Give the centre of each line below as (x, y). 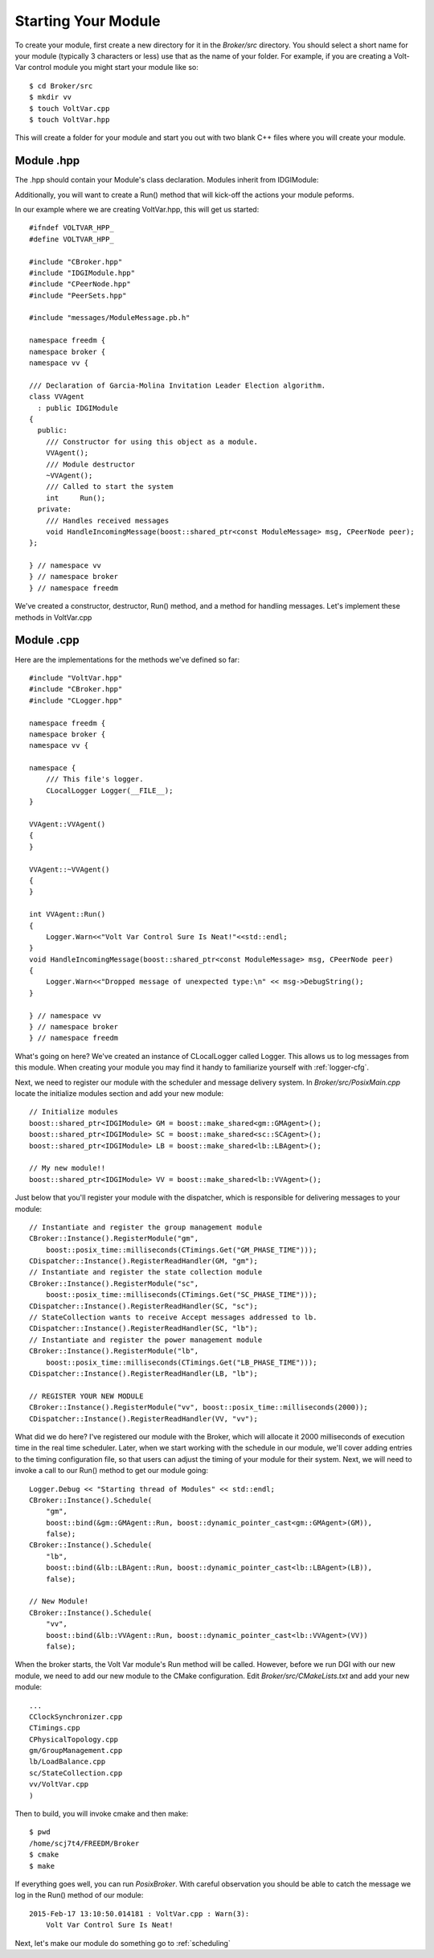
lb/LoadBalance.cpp (68, 1762)
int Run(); (76, 498)
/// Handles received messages (107, 520)
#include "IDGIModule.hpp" (82, 273)
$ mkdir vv (51, 97)
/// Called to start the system (109, 487)
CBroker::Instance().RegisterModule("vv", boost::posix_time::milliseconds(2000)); (199, 1408)
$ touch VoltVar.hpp (70, 119)
